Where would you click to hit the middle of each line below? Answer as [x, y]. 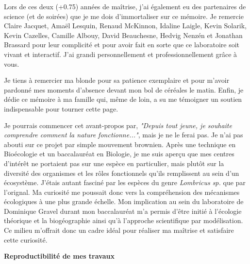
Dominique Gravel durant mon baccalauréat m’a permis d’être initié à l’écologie [123, 211]
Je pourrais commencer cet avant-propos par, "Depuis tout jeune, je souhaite [118, 125]
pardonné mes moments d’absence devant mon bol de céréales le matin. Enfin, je [124, 89]
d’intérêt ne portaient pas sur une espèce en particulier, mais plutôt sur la [114, 163]
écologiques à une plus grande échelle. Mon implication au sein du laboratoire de [124, 201]
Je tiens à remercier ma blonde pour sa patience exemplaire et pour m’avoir [117, 80]
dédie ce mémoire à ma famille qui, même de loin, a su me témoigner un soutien [123, 99]
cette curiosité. [26, 239]
